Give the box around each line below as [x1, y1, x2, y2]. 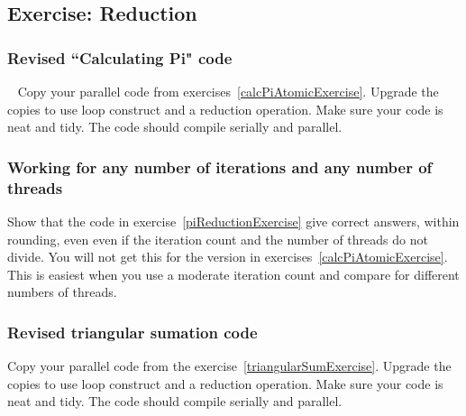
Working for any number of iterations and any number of [7, 155, 433, 178]
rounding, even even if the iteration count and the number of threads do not [7, 229, 428, 248]
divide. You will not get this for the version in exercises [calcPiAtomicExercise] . [7, 247, 448, 266]
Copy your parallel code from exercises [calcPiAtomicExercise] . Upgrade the [17, 82, 439, 100]
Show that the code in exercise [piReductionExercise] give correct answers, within [7, 211, 460, 230]
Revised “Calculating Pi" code [7, 46, 233, 69]
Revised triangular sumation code [7, 320, 258, 343]
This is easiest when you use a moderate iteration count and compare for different [7, 264, 460, 283]
